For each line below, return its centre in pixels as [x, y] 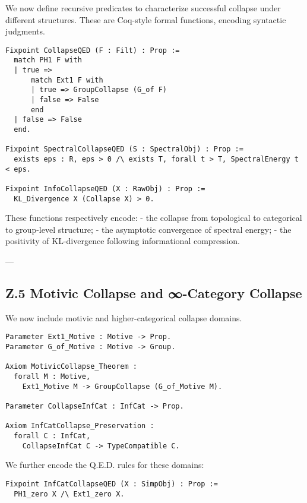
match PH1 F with [48, 60]
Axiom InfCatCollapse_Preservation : [80, 426]
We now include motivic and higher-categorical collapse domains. [124, 317]
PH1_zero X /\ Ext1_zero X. [69, 494]
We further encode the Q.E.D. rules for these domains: [105, 465]
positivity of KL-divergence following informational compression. [123, 241]
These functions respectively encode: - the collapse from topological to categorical [154, 218]
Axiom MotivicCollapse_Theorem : [71, 367]
